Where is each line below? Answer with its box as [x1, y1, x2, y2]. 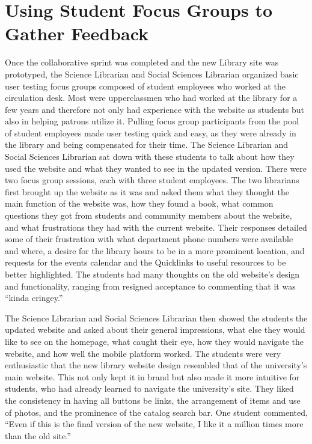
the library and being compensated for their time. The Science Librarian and [5, 138, 289, 151]
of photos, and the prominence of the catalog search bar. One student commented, [5, 406, 308, 418]
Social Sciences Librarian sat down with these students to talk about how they [5, 150, 295, 163]
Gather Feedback [5, 21, 149, 46]
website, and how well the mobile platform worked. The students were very [5, 347, 281, 359]
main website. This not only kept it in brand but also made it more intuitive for [5, 370, 300, 383]
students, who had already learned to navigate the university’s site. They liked [5, 382, 294, 395]
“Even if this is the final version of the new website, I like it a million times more [5, 418, 304, 430]
